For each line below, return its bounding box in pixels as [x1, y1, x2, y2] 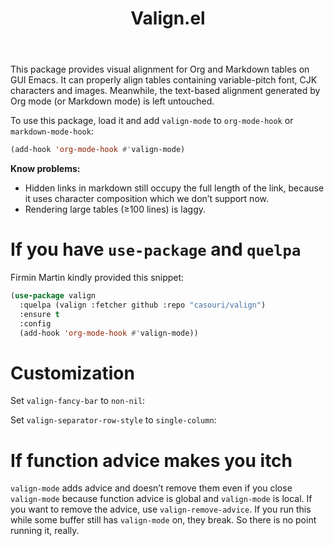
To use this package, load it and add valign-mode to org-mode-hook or [10, 115, 294, 127]
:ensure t [19, 309, 60, 319]
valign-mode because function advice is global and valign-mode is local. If [10, 493, 313, 505]
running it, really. [10, 525, 80, 537]
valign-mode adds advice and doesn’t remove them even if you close [10, 482, 293, 494]
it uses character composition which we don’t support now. [24, 193, 269, 205]
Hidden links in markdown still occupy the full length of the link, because [24, 182, 325, 194]
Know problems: [10, 163, 81, 175]
